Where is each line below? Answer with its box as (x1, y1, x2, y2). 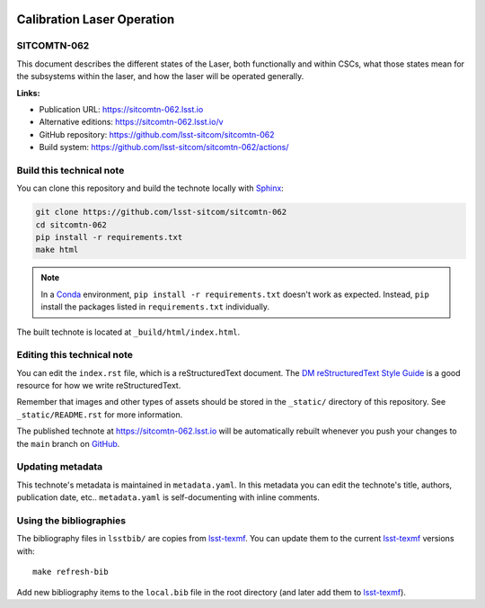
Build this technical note (16, 164, 125, 176)
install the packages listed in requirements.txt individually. (40, 301, 269, 312)
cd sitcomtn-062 (35, 219, 108, 229)
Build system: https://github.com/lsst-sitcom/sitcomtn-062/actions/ (39, 142, 289, 153)
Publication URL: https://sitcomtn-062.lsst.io (39, 103, 204, 114)
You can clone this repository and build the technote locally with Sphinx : (16, 183, 285, 193)
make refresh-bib (32, 567, 109, 577)
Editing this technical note (16, 349, 134, 362)
